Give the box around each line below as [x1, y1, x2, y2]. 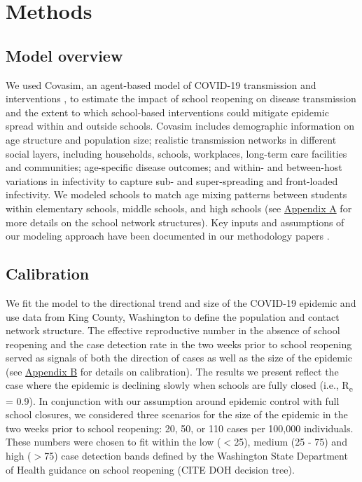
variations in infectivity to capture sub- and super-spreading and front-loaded [6, 173, 338, 188]
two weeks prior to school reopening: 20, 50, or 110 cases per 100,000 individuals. [6, 420, 354, 435]
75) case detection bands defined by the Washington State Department [44, 448, 348, 462]
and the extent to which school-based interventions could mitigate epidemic [6, 104, 329, 119]
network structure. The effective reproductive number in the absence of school [6, 323, 340, 338]
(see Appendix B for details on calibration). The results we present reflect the [6, 364, 339, 378]
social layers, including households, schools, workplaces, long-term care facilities [6, 146, 347, 160]
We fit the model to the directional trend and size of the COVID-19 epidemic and [6, 295, 356, 310]
